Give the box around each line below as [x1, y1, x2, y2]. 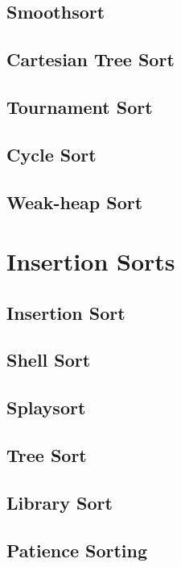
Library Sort [6, 489, 113, 514]
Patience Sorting [6, 537, 148, 562]
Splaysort [6, 395, 86, 420]
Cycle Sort [6, 141, 97, 166]
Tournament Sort [6, 94, 153, 119]
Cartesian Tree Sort [6, 47, 175, 72]
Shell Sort [6, 347, 91, 372]
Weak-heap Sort [6, 189, 143, 214]
